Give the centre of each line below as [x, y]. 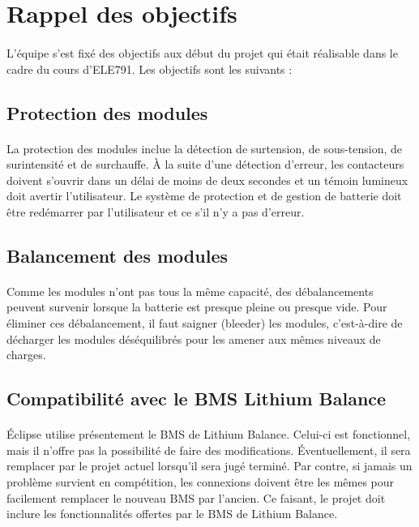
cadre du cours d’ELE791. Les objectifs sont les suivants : [150, 69]
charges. [26, 355]
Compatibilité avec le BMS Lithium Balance [197, 398]
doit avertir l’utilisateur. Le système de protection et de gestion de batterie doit [204, 196]
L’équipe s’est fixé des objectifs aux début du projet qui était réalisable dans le [202, 52]
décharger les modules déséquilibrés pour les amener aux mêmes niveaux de [194, 338]
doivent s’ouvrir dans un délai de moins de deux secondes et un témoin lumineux [207, 180]
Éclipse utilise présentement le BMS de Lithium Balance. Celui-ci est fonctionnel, [209, 434]
